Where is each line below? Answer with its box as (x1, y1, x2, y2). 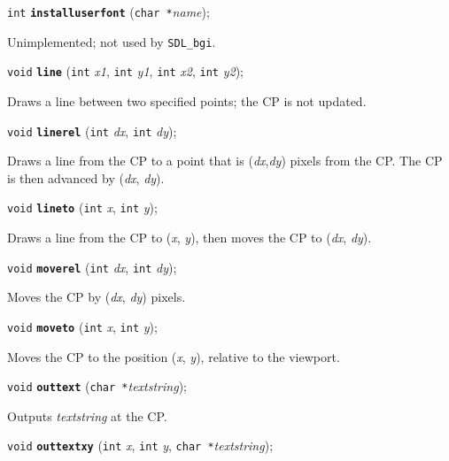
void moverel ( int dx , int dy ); (7, 257, 177, 276)
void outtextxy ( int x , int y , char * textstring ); (7, 436, 274, 455)
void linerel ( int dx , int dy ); (7, 121, 177, 140)
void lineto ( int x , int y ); (7, 198, 158, 217)
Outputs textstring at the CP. (7, 406, 167, 425)
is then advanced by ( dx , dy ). (7, 168, 165, 187)
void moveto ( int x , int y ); (7, 317, 158, 335)
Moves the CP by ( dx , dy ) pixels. (7, 288, 186, 306)
